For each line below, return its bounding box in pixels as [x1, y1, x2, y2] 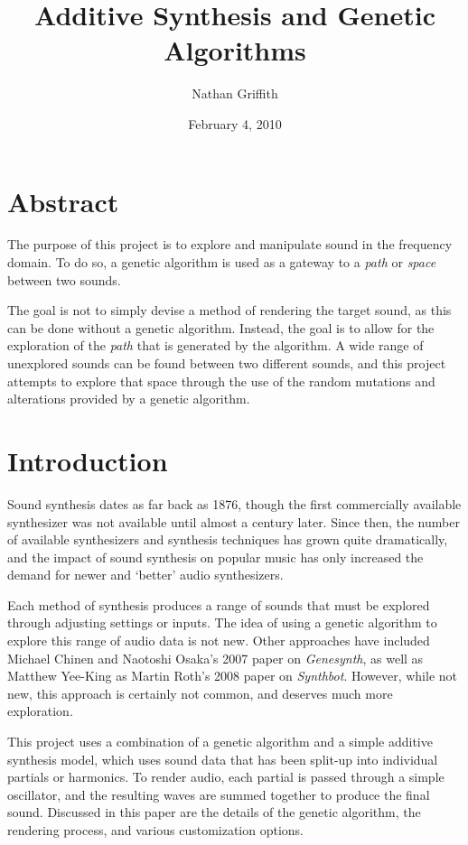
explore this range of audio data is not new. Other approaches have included [7, 631, 430, 650]
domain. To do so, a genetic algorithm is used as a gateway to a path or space [7, 253, 436, 272]
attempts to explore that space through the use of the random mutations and [7, 371, 435, 390]
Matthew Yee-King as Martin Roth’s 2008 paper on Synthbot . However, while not [7, 666, 458, 685]
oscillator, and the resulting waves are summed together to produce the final [7, 785, 430, 803]
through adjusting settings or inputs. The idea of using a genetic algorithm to [7, 613, 437, 632]
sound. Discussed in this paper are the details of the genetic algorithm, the [7, 803, 421, 822]
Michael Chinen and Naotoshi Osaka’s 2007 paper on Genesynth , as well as [7, 648, 424, 667]
